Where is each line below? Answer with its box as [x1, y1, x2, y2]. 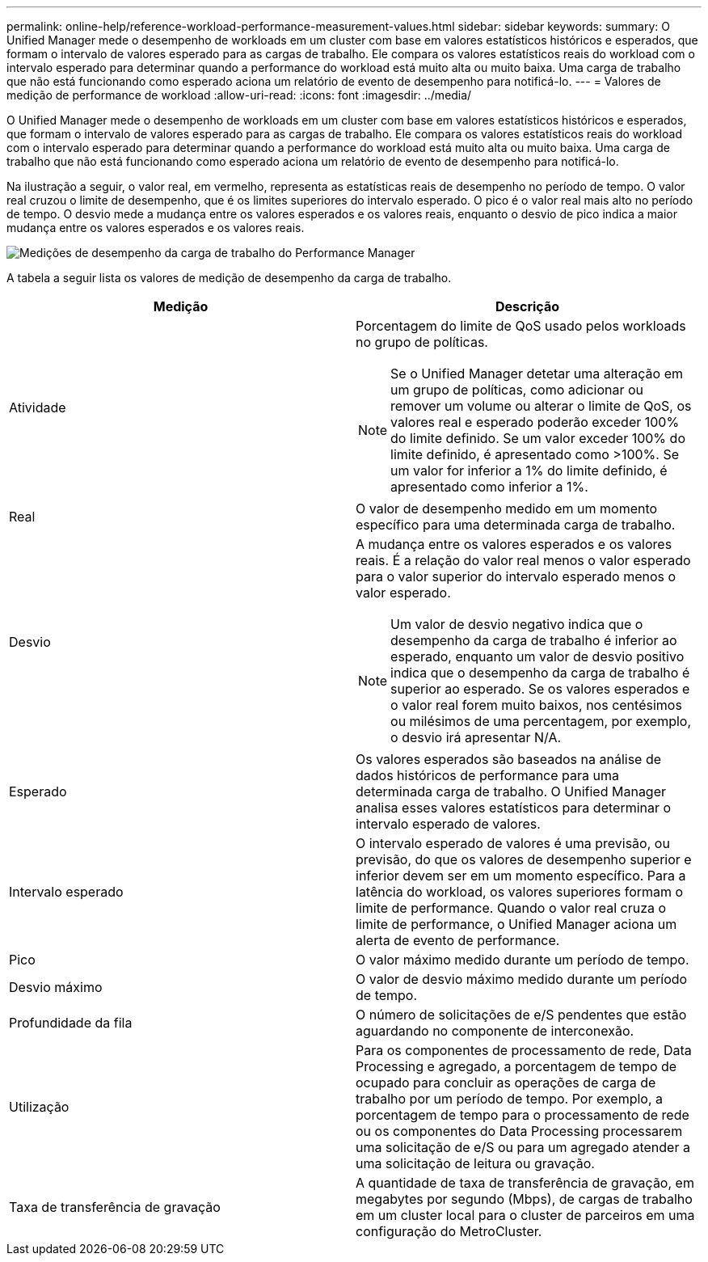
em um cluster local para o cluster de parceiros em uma [356, 1207, 695, 1223]
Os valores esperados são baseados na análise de [356, 751, 662, 767]
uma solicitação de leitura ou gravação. [356, 1155, 595, 1171]
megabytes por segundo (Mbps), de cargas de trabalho [356, 1191, 693, 1207]
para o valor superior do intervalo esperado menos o [356, 568, 676, 585]
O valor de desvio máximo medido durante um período [356, 971, 688, 987]
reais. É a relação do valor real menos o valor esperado [356, 552, 691, 568]
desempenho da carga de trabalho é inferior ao [390, 632, 677, 648]
